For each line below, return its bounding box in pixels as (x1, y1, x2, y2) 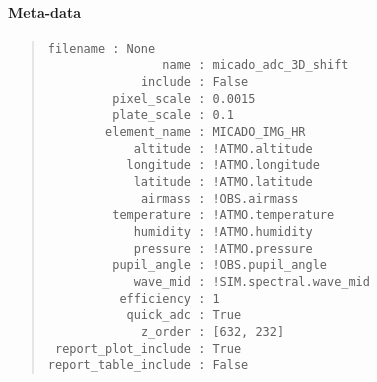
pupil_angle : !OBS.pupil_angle (112, 258, 327, 273)
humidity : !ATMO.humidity (133, 225, 313, 240)
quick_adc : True (126, 308, 242, 323)
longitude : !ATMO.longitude (126, 158, 320, 173)
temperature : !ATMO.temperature (112, 208, 335, 223)
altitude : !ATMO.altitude (133, 141, 313, 156)
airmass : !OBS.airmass (140, 191, 299, 206)
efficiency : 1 (119, 291, 220, 306)
